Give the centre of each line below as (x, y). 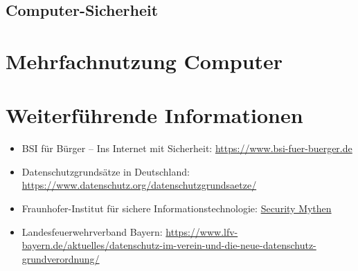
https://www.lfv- (202, 231)
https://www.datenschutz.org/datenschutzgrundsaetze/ (139, 185)
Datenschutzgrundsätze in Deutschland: (106, 171)
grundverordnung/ (61, 258)
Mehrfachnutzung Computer (144, 60)
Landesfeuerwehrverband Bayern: (92, 231)
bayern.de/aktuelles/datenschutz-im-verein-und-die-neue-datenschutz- (169, 245)
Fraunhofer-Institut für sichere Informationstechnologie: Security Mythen (177, 208)
